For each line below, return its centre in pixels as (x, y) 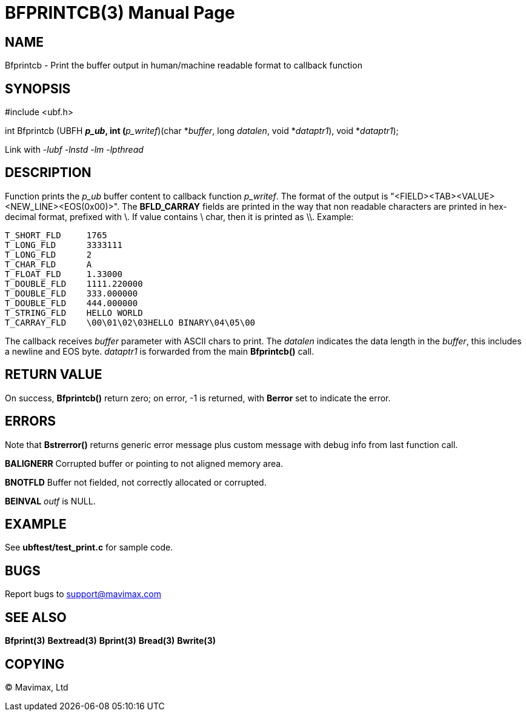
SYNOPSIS (38, 89)
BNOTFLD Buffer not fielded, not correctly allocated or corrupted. (136, 482)
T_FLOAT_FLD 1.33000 (64, 274)
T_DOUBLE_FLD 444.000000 (72, 303)
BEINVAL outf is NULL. (50, 501)
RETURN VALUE (54, 375)
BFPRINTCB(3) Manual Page (120, 13)
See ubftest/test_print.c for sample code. (89, 547)
